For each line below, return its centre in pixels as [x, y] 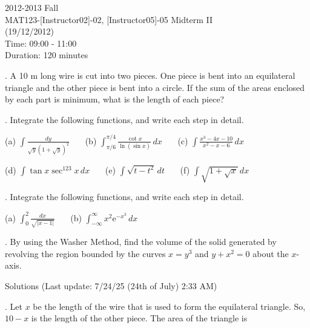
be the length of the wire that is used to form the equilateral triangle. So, [169, 306]
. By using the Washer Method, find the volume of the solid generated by [141, 242]
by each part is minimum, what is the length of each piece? [115, 99]
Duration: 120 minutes [47, 55]
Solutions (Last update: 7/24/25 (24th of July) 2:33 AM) [111, 286]
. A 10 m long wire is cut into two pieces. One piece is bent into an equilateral [150, 75]
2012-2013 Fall [32, 7]
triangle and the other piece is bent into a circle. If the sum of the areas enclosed [155, 87]
